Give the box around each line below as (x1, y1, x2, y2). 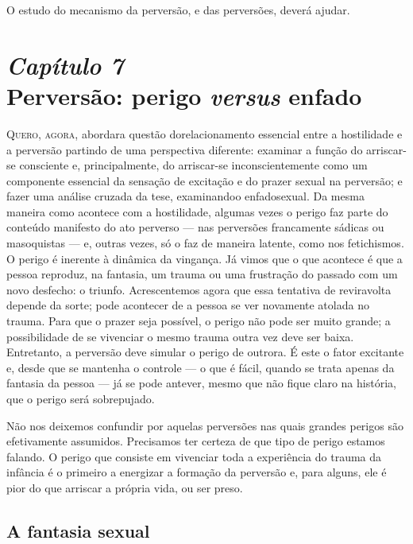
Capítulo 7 (6, 48, 124, 81)
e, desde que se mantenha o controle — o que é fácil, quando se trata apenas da (6, 359, 395, 375)
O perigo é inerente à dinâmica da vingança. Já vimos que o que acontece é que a (6, 250, 403, 266)
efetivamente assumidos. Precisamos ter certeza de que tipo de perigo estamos (6, 433, 385, 449)
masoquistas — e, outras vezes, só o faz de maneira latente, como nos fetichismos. (6, 235, 404, 251)
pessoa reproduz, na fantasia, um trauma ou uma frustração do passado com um (6, 266, 398, 282)
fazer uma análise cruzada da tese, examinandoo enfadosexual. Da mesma (6, 188, 365, 204)
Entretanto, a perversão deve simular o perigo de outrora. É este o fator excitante (6, 344, 404, 360)
